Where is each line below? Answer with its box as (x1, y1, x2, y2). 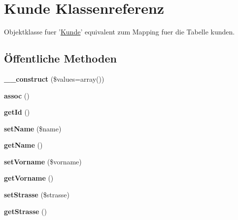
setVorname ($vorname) (4, 156, 82, 166)
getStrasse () (4, 206, 47, 216)
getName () (4, 140, 43, 150)
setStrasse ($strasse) (4, 189, 70, 200)
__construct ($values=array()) (4, 73, 104, 84)
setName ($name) (4, 123, 62, 133)
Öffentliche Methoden (4, 51, 117, 66)
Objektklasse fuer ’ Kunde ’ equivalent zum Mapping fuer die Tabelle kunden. (4, 27, 235, 37)
